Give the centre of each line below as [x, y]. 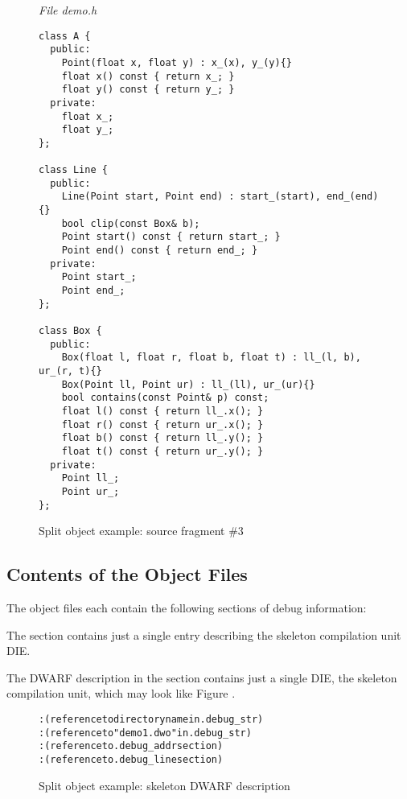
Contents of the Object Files [127, 574]
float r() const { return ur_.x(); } [162, 424]
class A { [65, 36]
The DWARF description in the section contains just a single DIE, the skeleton [202, 677]
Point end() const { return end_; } [160, 251]
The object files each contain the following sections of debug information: [187, 608]
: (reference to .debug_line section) [131, 759]
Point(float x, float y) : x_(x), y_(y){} [177, 62]
